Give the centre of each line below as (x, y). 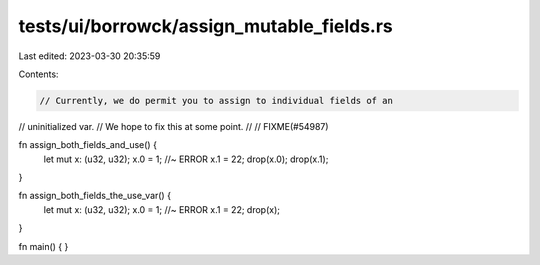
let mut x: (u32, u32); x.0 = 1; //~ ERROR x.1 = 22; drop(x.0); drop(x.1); (186, 159)
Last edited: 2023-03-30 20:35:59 (89, 56)
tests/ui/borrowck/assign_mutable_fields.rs (206, 26)
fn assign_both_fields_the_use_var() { (95, 196)
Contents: (38, 74)
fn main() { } (43, 246)
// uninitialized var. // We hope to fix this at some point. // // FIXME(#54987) (173, 126)
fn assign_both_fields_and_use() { (87, 145)
